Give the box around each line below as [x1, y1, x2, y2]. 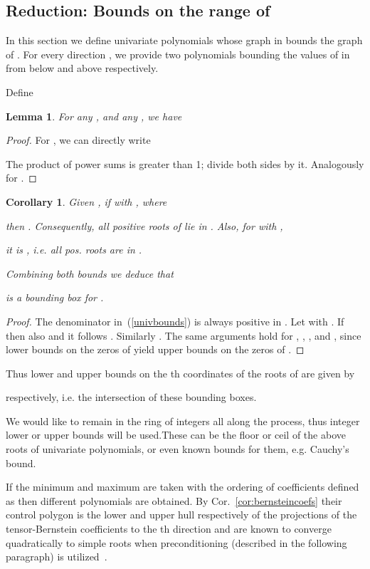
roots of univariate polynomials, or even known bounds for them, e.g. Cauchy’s [6, 442, 349, 456]
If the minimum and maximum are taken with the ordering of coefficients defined [6, 479, 359, 494]
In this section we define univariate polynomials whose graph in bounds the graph [6, 33, 363, 48]
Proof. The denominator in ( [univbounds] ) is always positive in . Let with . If [6, 313, 344, 328]
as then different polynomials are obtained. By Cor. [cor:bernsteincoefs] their [6, 493, 342, 508]
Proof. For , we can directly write [6, 132, 151, 147]
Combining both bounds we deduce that [6, 266, 174, 281]
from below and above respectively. [6, 61, 159, 75]
